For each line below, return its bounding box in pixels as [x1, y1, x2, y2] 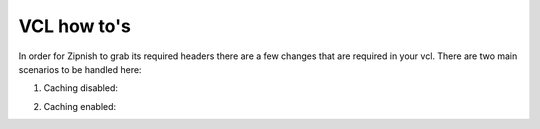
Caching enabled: [43, 100, 117, 112]
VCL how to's [18, 15, 132, 37]
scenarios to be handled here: [18, 63, 142, 75]
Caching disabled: [43, 82, 119, 94]
